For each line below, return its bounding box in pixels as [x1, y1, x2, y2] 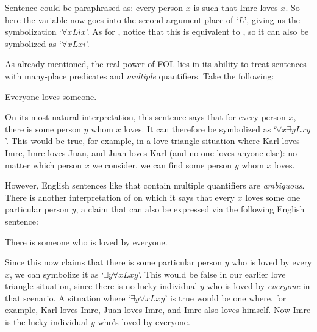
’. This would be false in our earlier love [138, 267, 286, 280]
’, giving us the [244, 13, 300, 26]
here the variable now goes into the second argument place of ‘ [5, 13, 238, 26]
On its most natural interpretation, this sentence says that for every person [5, 110, 286, 123]
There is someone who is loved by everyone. [5, 235, 168, 248]
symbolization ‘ [5, 25, 62, 38]
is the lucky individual [5, 316, 88, 328]
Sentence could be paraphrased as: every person [5, 1, 183, 13]
